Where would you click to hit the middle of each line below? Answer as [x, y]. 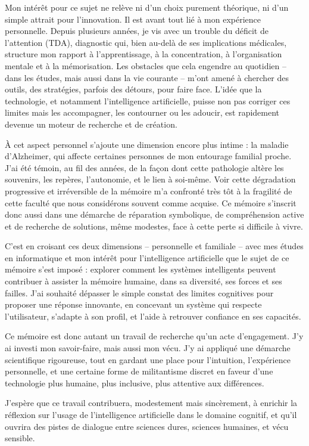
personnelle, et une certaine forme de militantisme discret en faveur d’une [139, 371]
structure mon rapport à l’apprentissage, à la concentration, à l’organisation [143, 54]
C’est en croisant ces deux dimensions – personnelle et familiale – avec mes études [154, 246]
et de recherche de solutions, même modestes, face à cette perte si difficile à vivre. [154, 226]
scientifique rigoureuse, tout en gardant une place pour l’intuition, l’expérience [148, 359]
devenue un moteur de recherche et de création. [91, 124]
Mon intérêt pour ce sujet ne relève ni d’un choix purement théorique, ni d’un [147, 7]
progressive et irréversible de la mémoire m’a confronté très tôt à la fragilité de [149, 191]
